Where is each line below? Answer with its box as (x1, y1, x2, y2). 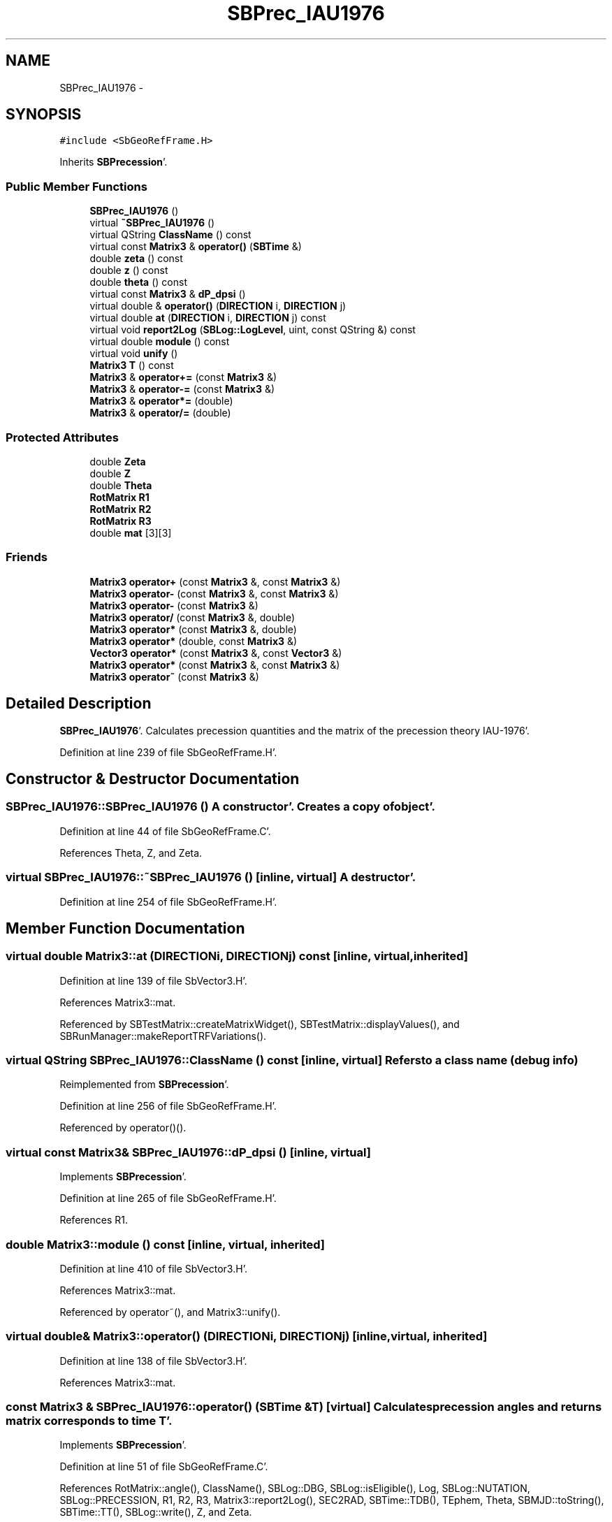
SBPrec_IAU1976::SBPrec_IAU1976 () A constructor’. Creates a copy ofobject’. (6, 799, 435, 814)
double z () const (89, 264, 168, 277)
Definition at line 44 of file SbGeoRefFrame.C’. (59, 825, 271, 837)
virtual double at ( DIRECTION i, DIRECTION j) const (89, 312, 326, 324)
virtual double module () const (89, 335, 230, 348)
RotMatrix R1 (89, 491, 150, 503)
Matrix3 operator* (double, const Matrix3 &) (89, 635, 298, 647)
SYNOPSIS (6, 106, 82, 124)
